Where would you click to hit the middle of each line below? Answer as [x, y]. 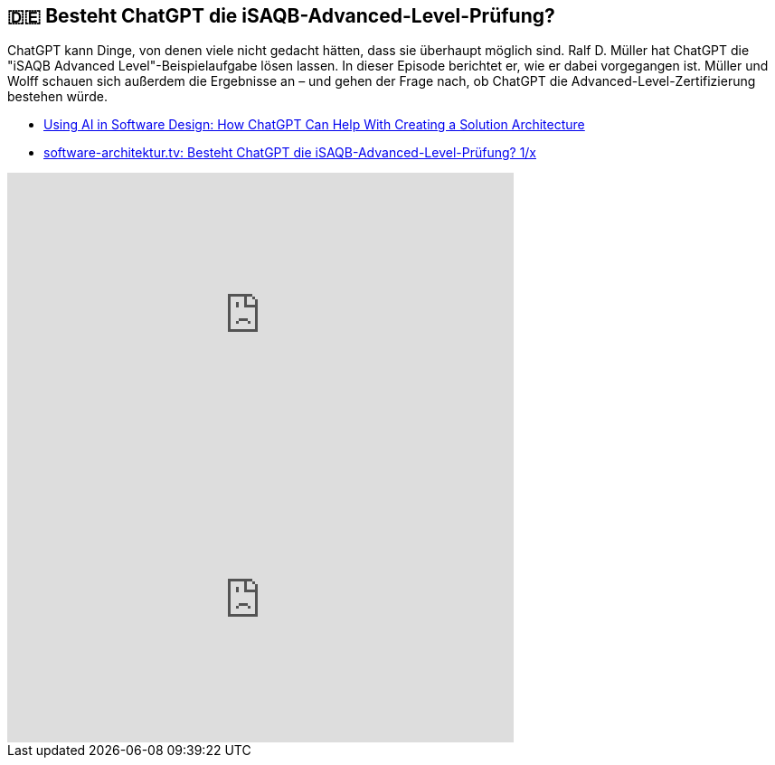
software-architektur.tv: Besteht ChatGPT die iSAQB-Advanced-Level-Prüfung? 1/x [290, 153]
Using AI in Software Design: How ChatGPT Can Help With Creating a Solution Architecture [314, 125]
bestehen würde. [57, 97]
